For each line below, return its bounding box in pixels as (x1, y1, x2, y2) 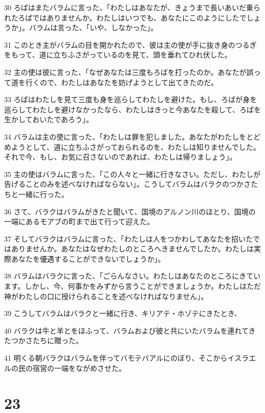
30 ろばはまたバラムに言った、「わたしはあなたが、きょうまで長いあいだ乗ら (4, 2, 260, 12)
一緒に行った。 (18, 188, 69, 199)
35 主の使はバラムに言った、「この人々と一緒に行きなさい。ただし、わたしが (4, 168, 261, 179)
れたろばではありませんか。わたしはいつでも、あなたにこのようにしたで (4, 12, 247, 23)
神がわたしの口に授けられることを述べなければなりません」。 (4, 290, 208, 301)
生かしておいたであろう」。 (4, 114, 94, 125)
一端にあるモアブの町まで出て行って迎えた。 (4, 216, 154, 227)
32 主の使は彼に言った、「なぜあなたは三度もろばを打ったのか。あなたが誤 (4, 66, 254, 77)
